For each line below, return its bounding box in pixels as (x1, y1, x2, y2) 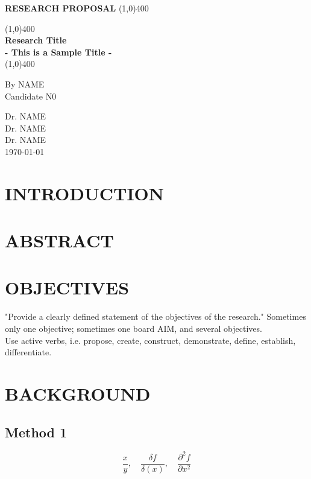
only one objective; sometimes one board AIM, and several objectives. (5, 322, 262, 334)
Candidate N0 (5, 89, 57, 102)
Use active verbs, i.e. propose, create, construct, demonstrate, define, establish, (5, 334, 296, 346)
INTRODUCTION (5, 180, 165, 205)
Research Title (5, 34, 67, 46)
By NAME (5, 77, 45, 90)
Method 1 (5, 422, 68, 441)
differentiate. (5, 346, 52, 358)
